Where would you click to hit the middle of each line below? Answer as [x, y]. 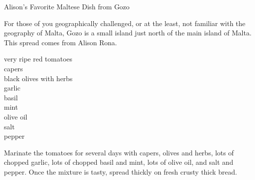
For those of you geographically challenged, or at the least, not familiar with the [125, 23]
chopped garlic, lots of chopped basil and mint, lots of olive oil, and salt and [119, 162]
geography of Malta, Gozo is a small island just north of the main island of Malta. [128, 33]
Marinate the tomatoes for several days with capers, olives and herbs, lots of [119, 152]
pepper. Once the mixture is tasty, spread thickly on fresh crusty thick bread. [121, 171]
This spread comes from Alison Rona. [61, 42]
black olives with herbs [38, 78]
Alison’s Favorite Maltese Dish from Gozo [67, 6]
